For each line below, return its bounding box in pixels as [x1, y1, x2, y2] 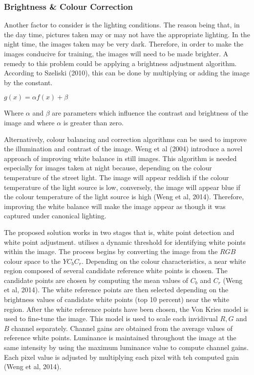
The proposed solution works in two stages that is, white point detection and [4, 227, 234, 237]
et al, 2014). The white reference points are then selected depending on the [4, 284, 229, 295]
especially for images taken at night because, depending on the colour [4, 163, 212, 173]
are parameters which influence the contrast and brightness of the [52, 108, 249, 118]
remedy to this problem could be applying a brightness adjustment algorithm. [4, 58, 237, 68]
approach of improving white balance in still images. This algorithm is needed [4, 153, 237, 163]
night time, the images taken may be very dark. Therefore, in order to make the [4, 39, 243, 49]
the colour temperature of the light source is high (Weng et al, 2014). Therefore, [4, 191, 244, 202]
